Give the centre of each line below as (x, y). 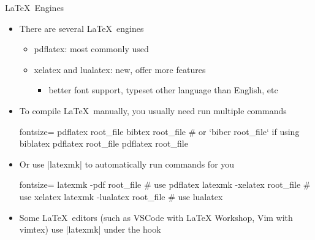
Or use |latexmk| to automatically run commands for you (127, 164)
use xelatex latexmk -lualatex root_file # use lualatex (121, 196)
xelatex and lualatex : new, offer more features (120, 69)
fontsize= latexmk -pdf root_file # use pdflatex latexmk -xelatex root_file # (165, 184)
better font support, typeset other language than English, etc (163, 90)
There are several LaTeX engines (82, 28)
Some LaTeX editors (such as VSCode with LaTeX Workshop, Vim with (156, 217)
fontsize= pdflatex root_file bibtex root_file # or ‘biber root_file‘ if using (159, 131)
